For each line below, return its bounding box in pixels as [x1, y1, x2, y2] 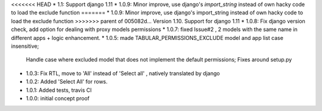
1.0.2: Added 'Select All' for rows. [26, 78, 108, 85]
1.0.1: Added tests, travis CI [26, 87, 92, 94]
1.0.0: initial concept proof [26, 94, 90, 101]
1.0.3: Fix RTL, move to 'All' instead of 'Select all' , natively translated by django [26, 69, 220, 77]
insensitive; [11, 42, 39, 50]
